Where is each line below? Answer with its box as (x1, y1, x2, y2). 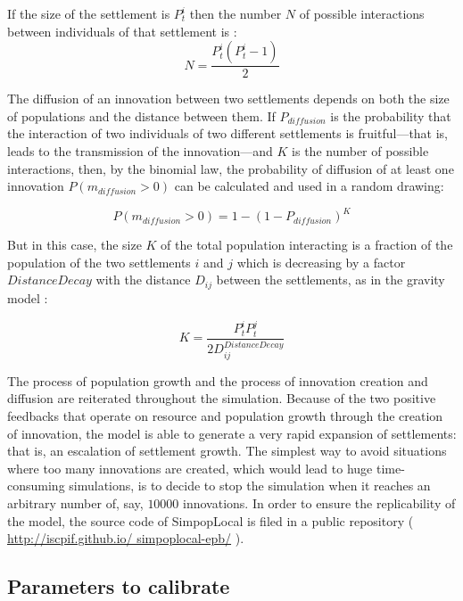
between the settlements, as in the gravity (216, 270, 445, 289)
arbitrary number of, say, (7, 494, 144, 513)
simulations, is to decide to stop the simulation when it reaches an (69, 476, 431, 495)
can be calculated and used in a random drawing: (174, 177, 444, 195)
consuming (7, 476, 65, 495)
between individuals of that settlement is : (7, 21, 237, 40)
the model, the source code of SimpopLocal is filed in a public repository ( (7, 511, 414, 530)
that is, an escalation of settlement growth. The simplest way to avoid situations (7, 441, 447, 460)
